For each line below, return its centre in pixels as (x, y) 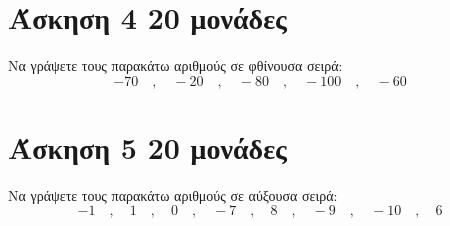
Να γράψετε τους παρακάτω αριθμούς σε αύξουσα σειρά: (173, 194)
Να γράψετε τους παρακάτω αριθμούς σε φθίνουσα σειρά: (175, 65)
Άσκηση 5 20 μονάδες (147, 146)
